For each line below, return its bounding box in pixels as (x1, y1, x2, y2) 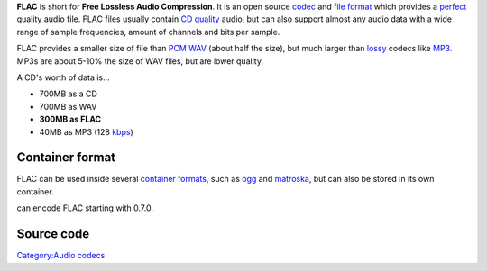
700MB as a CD (39, 88, 98, 99)
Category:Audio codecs (16, 250, 106, 261)
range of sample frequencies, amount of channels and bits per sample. (16, 26, 280, 37)
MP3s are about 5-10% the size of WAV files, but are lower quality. (16, 55, 263, 67)
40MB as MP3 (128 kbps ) (39, 126, 134, 137)
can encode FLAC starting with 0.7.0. (16, 203, 153, 213)
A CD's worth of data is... (16, 72, 110, 83)
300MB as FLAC (39, 113, 102, 125)
